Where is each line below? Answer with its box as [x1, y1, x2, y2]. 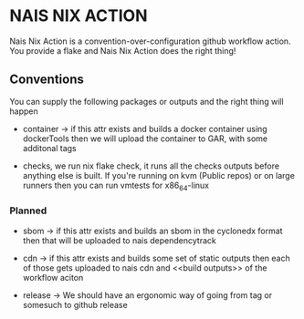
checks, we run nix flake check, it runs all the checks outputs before [22, 160, 280, 171]
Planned [9, 204, 47, 217]
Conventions [9, 72, 85, 87]
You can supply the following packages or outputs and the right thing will [9, 96, 285, 107]
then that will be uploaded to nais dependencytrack [22, 234, 216, 246]
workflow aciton [22, 272, 84, 283]
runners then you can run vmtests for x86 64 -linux [22, 180, 210, 192]
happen [9, 106, 38, 117]
